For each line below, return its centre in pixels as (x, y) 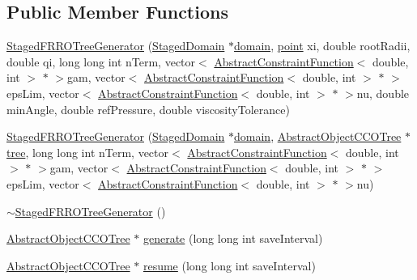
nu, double (383, 93)
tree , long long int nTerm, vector (88, 152)
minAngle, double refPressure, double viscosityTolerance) (148, 109)
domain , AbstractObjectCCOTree (318, 136)
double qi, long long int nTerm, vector (101, 61)
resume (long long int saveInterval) (229, 265)
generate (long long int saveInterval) (233, 238)
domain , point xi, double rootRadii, (322, 46)
